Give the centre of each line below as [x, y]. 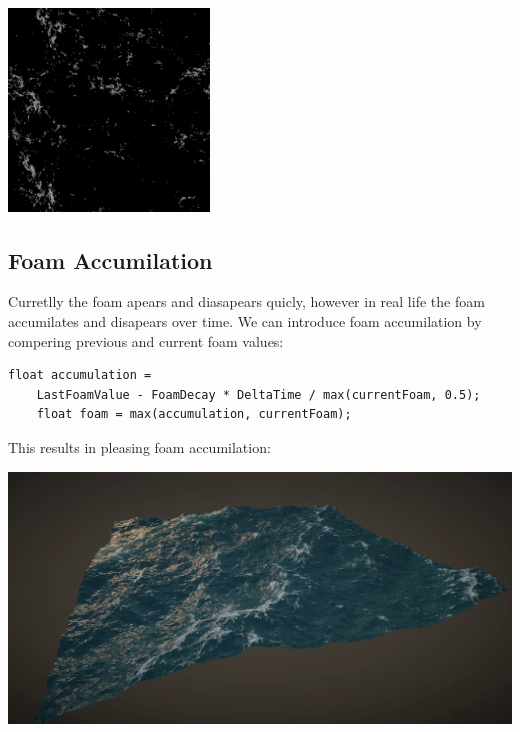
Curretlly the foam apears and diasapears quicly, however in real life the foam [246, 301]
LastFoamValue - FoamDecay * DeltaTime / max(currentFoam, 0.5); [258, 394]
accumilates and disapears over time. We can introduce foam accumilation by [245, 320]
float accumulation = [80, 375]
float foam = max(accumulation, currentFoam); [194, 414]
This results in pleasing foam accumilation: [139, 446]
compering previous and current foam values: [146, 340]
